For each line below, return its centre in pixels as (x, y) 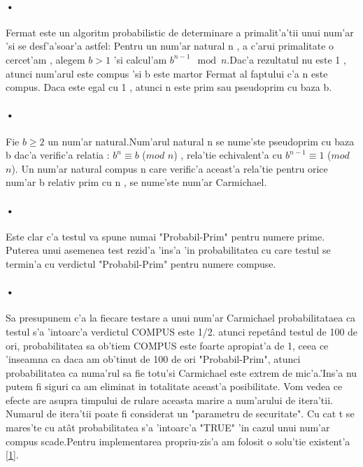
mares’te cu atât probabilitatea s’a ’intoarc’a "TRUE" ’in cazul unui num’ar (168, 428)
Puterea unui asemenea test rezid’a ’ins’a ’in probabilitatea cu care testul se (168, 250)
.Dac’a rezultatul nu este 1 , (286, 59)
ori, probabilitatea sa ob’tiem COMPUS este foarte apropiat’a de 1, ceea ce (167, 345)
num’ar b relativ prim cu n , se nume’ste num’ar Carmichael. (136, 182)
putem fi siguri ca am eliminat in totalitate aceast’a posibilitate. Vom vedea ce (174, 386)
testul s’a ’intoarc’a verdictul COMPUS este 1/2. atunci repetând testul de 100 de (182, 331)
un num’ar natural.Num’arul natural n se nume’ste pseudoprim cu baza (201, 141)
